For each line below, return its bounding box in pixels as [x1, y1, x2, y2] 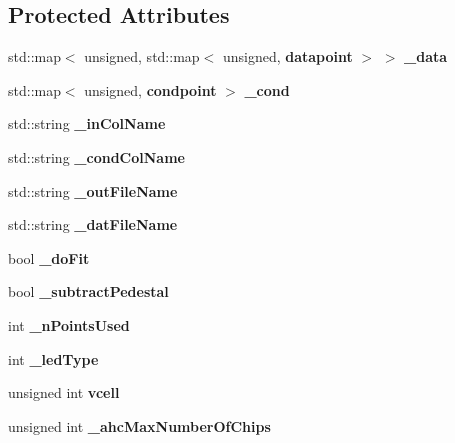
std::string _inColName [8, 113, 166, 134]
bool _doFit [8, 247, 90, 268]
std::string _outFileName [8, 180, 178, 201]
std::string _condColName [8, 146, 185, 167]
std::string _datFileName [8, 214, 178, 235]
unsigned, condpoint [84, 79, 217, 100]
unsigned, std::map [84, 46, 200, 67]
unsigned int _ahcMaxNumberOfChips [8, 415, 271, 436]
